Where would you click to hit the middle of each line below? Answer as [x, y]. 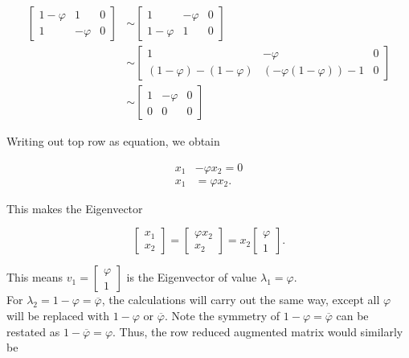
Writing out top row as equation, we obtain [113, 141]
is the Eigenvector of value [192, 277]
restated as [33, 331]
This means [35, 277]
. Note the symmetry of [222, 315]
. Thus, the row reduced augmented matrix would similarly [258, 331]
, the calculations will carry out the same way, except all [241, 300]
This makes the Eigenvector [75, 208]
